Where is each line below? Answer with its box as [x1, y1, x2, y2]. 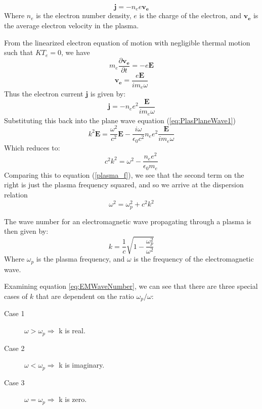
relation [4, 189, 28, 200]
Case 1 [4, 308, 25, 319]
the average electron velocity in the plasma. [4, 20, 139, 31]
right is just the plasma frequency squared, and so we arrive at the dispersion [4, 179, 244, 190]
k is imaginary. [59, 360, 105, 370]
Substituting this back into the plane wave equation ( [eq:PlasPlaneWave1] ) [4, 115, 236, 125]
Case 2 [4, 342, 25, 353]
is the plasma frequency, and [36, 253, 125, 264]
